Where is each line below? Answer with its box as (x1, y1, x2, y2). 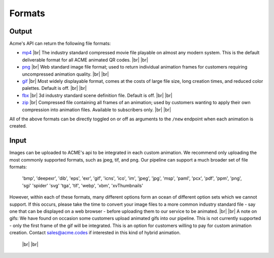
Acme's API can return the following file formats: (9, 41, 111, 47)
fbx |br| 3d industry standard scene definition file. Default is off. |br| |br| (22, 92, 173, 99)
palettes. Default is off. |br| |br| (22, 85, 87, 91)
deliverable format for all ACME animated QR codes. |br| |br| (22, 56, 148, 63)
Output (9, 27, 32, 36)
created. (9, 123, 27, 129)
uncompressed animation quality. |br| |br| (22, 71, 109, 77)
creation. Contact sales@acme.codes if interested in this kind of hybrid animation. (9, 230, 181, 236)
